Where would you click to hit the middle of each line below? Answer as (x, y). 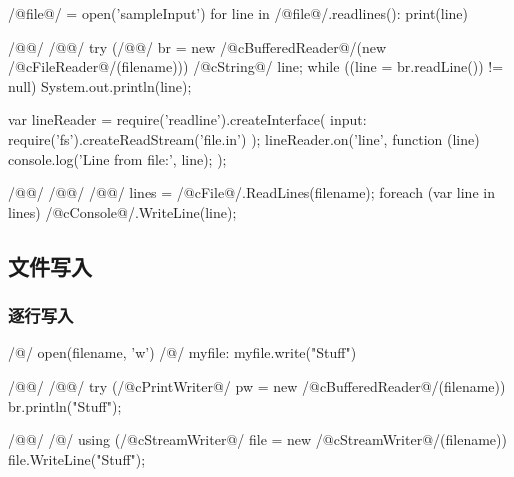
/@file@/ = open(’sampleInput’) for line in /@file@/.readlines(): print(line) (238, 13)
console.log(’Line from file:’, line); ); (117, 158)
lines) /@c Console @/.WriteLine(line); (122, 211)
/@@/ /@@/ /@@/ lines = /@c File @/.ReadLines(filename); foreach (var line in (251, 192)
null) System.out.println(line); (100, 85)
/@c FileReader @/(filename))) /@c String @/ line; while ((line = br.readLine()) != (256, 66)
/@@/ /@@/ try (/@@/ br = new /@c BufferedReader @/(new (197, 46)
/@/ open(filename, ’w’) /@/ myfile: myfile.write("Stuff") (182, 352)
